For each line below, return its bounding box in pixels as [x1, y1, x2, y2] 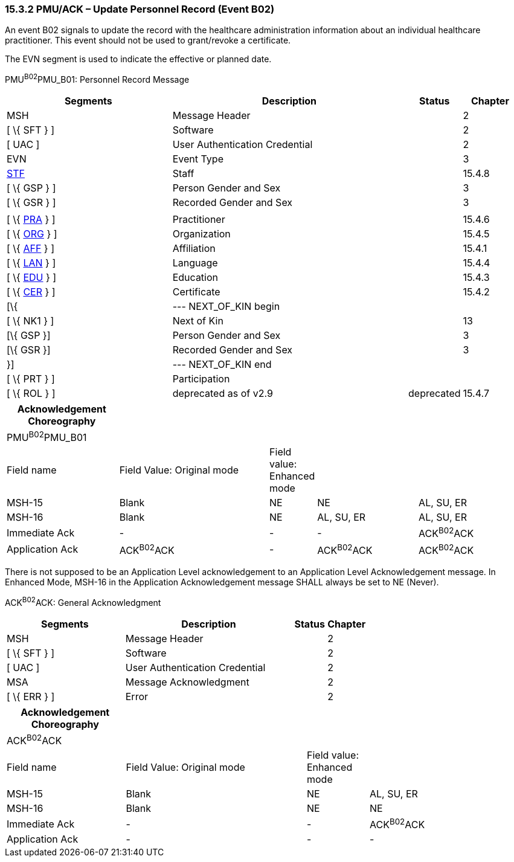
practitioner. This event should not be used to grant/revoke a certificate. [5, 35, 291, 46]
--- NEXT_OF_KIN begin [172, 300, 280, 313]
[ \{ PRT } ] [7, 373, 55, 385]
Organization [172, 228, 231, 240]
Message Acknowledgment [125, 675, 249, 688]
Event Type [172, 153, 223, 166]
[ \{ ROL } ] [7, 387, 56, 400]
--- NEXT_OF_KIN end [172, 358, 272, 371]
